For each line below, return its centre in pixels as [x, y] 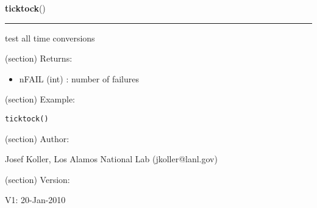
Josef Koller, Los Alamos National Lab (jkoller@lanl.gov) [111, 159]
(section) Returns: [39, 58]
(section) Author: [37, 138]
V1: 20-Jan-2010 [35, 200]
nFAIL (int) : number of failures [79, 78]
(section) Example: [40, 99]
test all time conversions [50, 38]
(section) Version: [37, 179]
